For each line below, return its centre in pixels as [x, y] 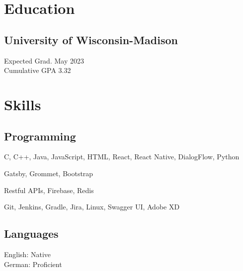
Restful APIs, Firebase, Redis [49, 190]
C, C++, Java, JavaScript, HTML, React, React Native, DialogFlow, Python [122, 157]
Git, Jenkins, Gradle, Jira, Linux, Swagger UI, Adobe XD [92, 207]
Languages [31, 234]
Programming [40, 136]
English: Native [28, 254]
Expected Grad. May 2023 [44, 60]
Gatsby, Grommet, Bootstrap [49, 173]
